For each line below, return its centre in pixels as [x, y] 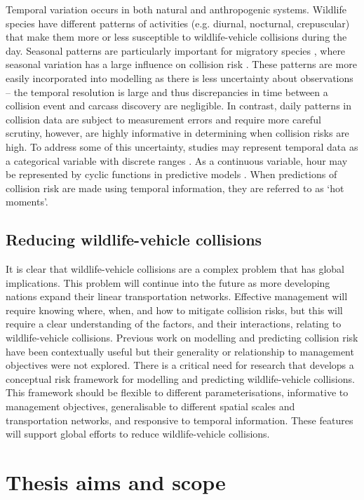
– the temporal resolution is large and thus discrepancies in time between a [167, 92]
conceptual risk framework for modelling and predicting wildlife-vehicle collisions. [180, 378]
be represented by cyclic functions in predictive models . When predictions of [171, 174]
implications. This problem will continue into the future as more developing [168, 282]
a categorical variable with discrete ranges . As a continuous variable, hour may [177, 160]
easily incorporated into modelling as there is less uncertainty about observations [180, 77]
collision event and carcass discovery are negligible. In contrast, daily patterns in [178, 106]
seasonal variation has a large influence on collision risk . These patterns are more [181, 64]
